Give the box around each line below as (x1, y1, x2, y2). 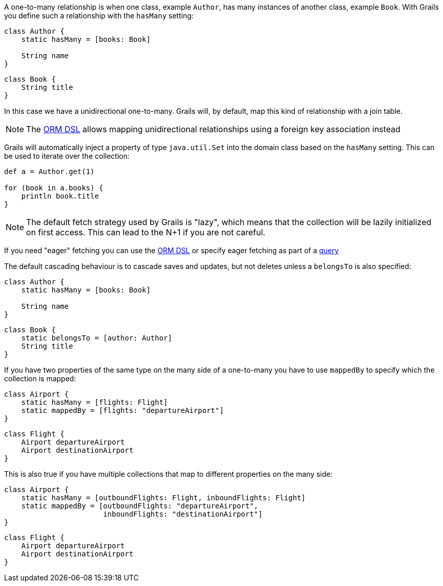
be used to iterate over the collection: (4, 152, 130, 160)
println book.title (21, 192, 99, 200)
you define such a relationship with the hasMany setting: (4, 11, 194, 20)
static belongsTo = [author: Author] (21, 334, 172, 342)
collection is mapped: (4, 374, 76, 383)
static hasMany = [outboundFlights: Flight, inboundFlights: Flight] (21, 494, 306, 502)
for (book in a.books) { (4, 184, 103, 192)
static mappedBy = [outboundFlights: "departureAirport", (21, 502, 259, 510)
